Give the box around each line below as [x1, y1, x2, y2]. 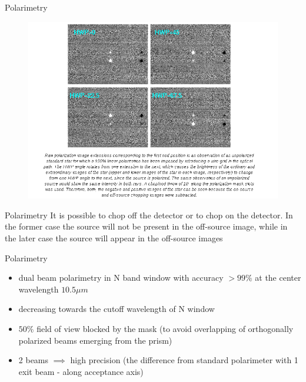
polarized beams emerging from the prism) [18, 334, 172, 346]
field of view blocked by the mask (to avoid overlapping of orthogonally [36, 322, 294, 334]
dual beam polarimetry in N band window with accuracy [18, 271, 224, 284]
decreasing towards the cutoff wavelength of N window [18, 303, 215, 315]
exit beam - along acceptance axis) [18, 365, 144, 377]
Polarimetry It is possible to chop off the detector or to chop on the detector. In [5, 208, 293, 221]
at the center [255, 271, 301, 284]
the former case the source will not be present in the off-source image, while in [5, 220, 288, 232]
